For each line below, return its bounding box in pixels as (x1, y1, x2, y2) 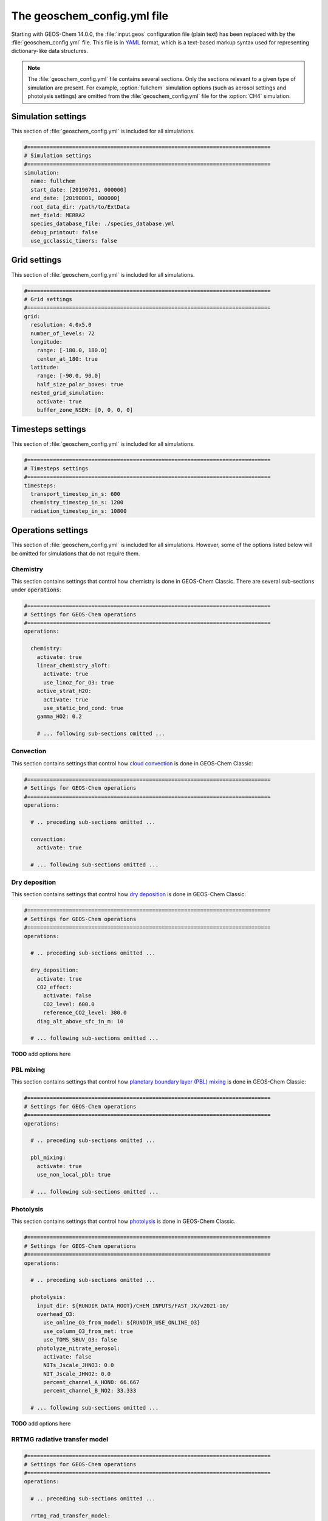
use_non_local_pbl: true (36, 1171, 111, 1178)
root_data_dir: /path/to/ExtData (30, 203, 130, 210)
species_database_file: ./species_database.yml (30, 220, 175, 228)
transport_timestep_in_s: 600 (30, 490, 121, 498)
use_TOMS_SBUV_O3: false (43, 1336, 118, 1343)
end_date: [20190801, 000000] (30, 195, 121, 202)
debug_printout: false (30, 229, 98, 235)
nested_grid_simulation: (30, 389, 104, 397)
